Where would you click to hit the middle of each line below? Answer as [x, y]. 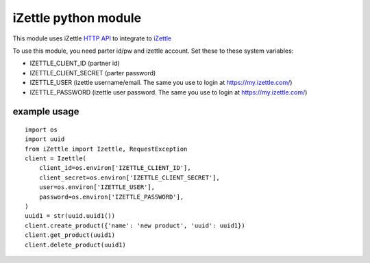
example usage [46, 112]
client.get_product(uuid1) [70, 235]
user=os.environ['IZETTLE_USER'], [97, 187]
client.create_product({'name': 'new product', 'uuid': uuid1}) [135, 225]
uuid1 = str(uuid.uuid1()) [70, 216]
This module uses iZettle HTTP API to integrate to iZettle [92, 38]
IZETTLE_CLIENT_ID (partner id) [75, 63]
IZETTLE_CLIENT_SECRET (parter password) [93, 73]
